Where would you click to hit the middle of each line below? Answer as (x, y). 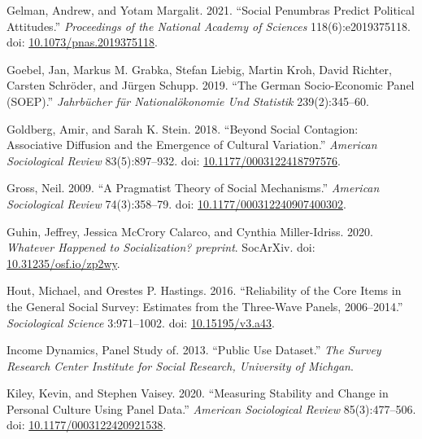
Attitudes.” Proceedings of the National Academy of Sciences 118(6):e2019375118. (209, 26)
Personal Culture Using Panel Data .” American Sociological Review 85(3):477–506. (211, 408)
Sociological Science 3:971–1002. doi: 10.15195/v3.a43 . (141, 322)
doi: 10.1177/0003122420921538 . (87, 425)
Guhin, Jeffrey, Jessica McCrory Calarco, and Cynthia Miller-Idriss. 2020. (190, 231)
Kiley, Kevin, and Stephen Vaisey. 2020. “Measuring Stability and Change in (198, 393)
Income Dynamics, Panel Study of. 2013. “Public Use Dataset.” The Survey (194, 350)
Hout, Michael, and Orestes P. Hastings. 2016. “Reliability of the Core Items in (204, 290)
